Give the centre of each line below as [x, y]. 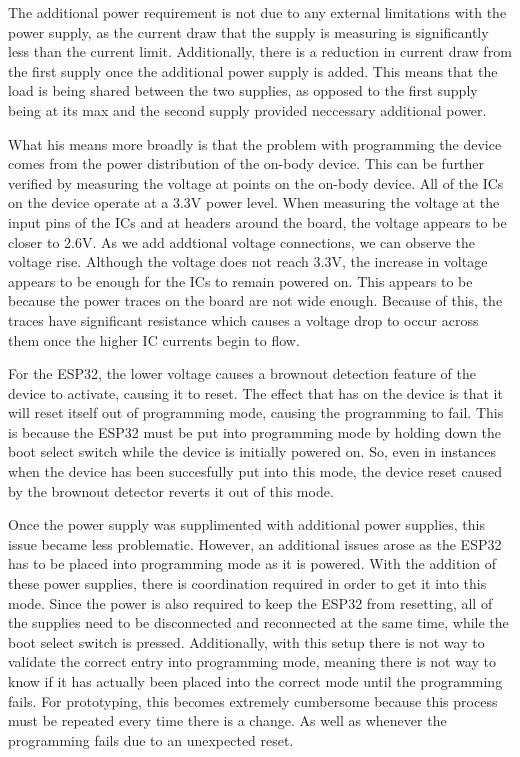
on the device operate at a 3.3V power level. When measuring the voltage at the [254, 202]
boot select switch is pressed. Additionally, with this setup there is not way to [246, 641]
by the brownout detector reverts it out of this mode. [171, 490]
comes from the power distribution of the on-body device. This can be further [246, 163]
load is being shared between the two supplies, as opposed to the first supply [243, 90]
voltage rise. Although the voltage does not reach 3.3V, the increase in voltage [248, 261]
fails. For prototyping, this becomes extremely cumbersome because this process [253, 700]
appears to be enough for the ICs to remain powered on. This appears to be [240, 280]
